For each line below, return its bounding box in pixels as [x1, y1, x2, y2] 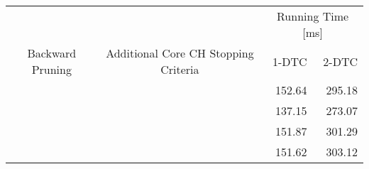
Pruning [31, 61, 72, 77]
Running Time [277, 8, 349, 24]
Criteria [160, 61, 199, 77]
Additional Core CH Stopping [106, 45, 254, 61]
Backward [27, 45, 77, 61]
